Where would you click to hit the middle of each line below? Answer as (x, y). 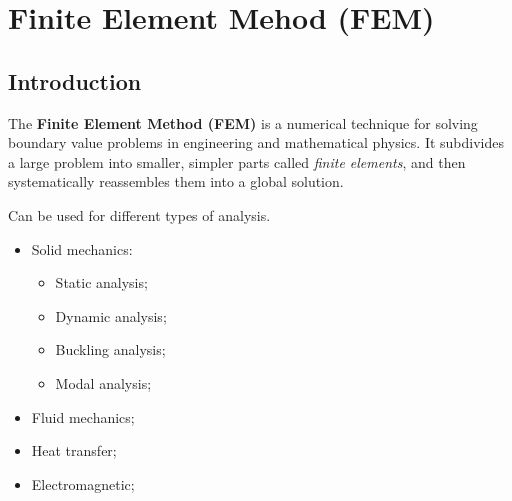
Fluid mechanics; (83, 416)
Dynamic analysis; (111, 315)
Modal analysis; (103, 382)
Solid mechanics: (82, 248)
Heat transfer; (74, 450)
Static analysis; (101, 282)
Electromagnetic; (83, 483)
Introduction (75, 80)
